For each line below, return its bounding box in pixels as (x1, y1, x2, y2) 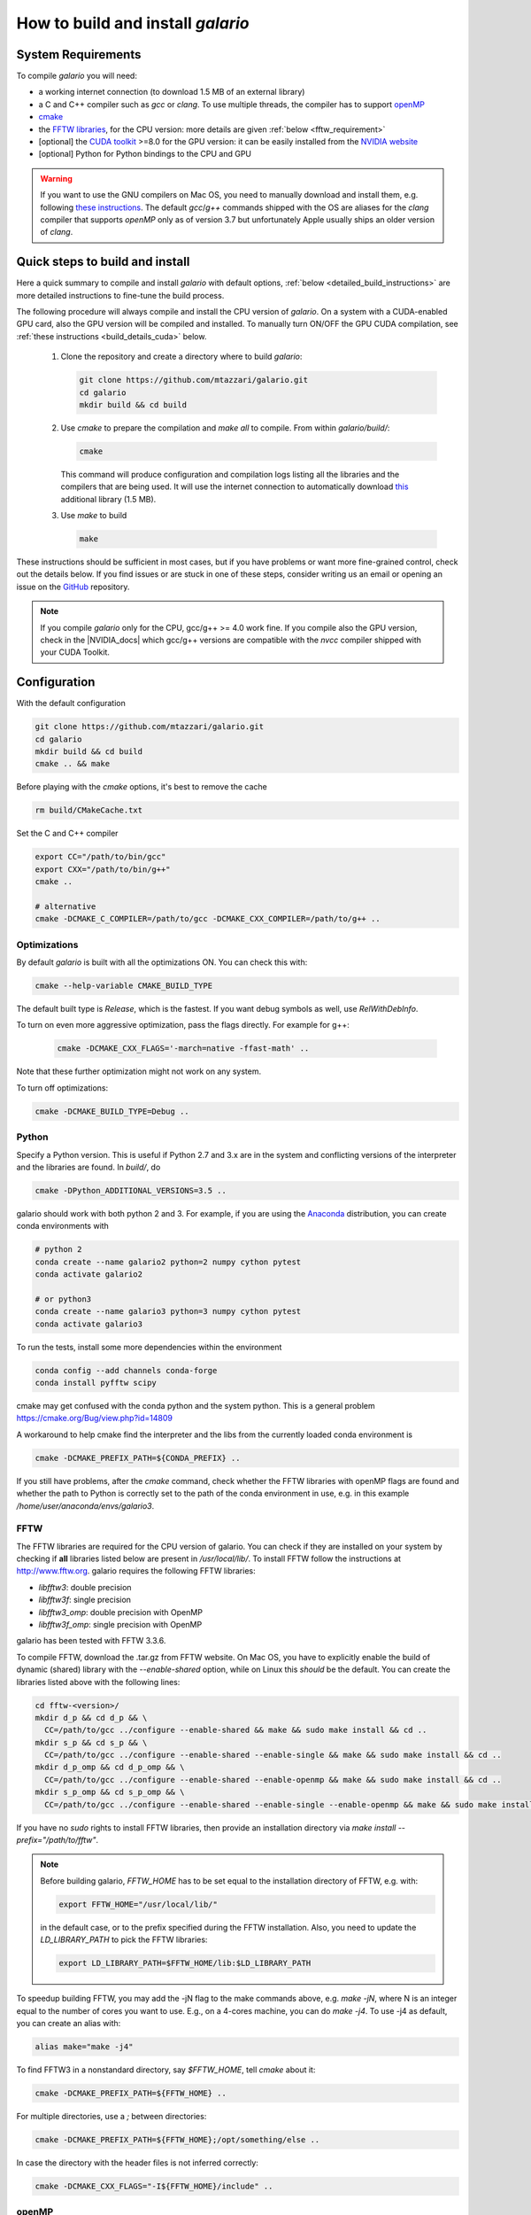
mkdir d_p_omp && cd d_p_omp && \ (35, 1762, 185, 1772)
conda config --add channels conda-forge (35, 1365, 218, 1375)
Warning (40, 173, 73, 183)
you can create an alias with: (16, 2017, 121, 2028)
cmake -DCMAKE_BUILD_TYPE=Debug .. (35, 1106, 189, 1116)
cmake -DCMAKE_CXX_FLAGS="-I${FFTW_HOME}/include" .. (35, 2180, 273, 2191)
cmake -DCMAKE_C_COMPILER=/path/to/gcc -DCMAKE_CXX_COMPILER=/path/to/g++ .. (35, 913, 381, 924)
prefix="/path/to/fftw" (16, 1835, 96, 1846)
